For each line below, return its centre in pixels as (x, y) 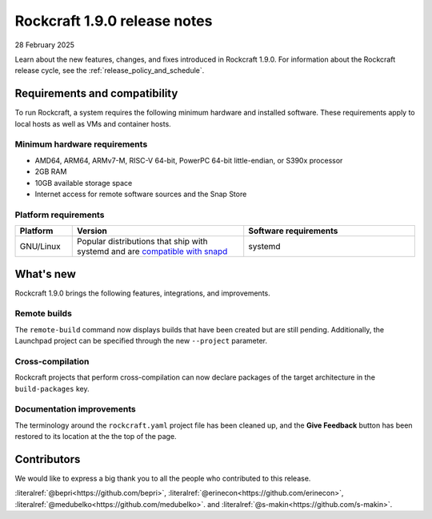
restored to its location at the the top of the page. (96, 437)
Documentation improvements (75, 409)
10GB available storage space (84, 183)
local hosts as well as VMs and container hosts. (93, 123)
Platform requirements (60, 215)
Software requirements (293, 231)
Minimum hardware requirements (81, 144)
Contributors (48, 459)
